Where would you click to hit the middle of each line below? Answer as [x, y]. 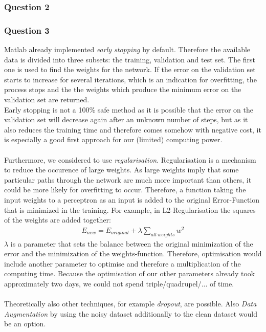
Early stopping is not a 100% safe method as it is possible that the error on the [129, 109]
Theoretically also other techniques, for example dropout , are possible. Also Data [130, 304]
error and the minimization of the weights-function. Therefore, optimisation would [133, 253]
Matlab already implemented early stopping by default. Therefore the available [127, 49]
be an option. [25, 324]
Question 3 [27, 30]
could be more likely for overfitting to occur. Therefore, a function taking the [125, 190]
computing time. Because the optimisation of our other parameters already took [130, 273]
